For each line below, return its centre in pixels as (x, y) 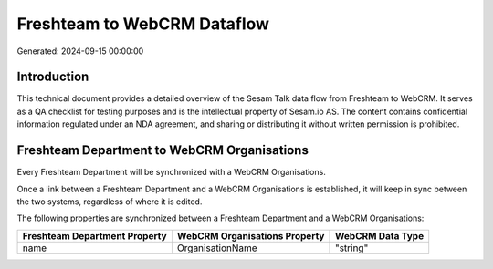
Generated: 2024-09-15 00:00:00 (80, 51)
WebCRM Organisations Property (251, 235)
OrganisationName (217, 248)
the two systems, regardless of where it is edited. (110, 202)
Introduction (53, 77)
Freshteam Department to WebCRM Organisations (163, 150)
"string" (351, 248)
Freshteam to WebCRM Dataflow (143, 24)
